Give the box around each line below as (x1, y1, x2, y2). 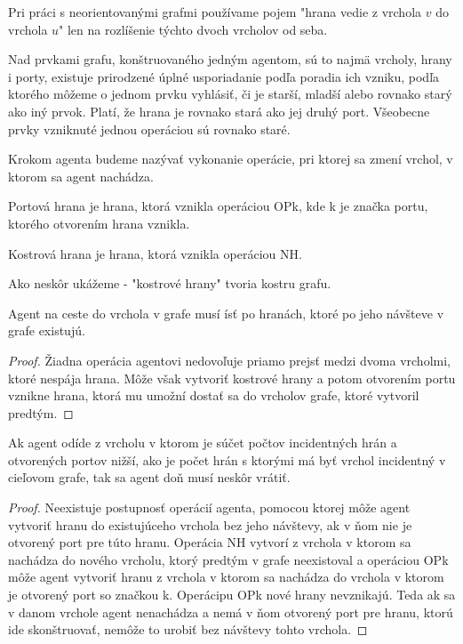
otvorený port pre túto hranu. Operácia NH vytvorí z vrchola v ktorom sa (8, 533, 411, 551)
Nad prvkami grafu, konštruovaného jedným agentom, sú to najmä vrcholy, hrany (8, 50, 452, 68)
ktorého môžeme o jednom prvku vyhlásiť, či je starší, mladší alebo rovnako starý (8, 85, 452, 103)
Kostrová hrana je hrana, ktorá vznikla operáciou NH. (8, 244, 302, 262)
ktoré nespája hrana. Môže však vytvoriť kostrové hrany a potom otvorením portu (8, 368, 456, 387)
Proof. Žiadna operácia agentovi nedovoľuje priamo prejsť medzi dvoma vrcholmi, (8, 350, 451, 369)
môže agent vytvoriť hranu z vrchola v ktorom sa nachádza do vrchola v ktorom (8, 568, 444, 586)
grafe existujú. (8, 321, 85, 340)
